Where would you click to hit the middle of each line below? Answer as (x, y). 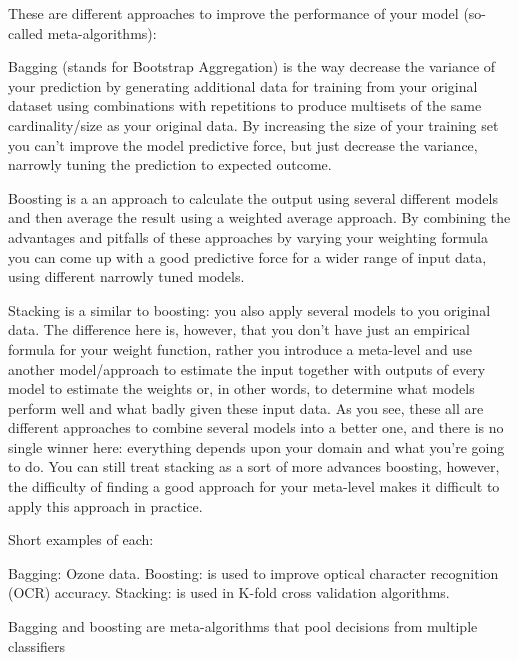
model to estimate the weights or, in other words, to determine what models (241, 388)
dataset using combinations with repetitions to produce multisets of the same (245, 105)
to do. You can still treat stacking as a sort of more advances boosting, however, (254, 466)
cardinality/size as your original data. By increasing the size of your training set (253, 124)
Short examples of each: (81, 539)
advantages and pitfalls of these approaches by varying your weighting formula (248, 236)
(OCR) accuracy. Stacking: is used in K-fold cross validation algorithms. (229, 592)
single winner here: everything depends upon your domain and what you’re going (256, 446)
